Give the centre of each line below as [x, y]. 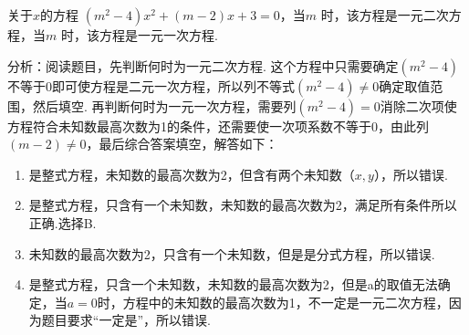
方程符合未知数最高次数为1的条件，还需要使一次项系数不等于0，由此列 [218, 126]
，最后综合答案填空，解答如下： [182, 144]
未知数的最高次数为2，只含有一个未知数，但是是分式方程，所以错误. [232, 253]
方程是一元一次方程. [158, 35]
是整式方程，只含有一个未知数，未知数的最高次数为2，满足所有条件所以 [243, 205]
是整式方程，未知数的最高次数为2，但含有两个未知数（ [192, 174]
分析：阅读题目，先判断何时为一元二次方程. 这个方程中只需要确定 [203, 65]
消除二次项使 [418, 105]
